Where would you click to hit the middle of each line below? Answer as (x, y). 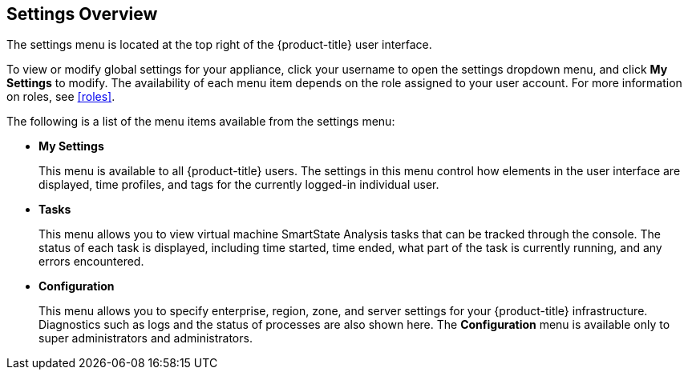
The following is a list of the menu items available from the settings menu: (201, 122)
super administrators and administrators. (146, 338)
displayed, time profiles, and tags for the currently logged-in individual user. (239, 185)
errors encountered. (91, 262)
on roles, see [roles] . (61, 97)
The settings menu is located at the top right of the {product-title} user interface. (219, 45)
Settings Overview (82, 14)
